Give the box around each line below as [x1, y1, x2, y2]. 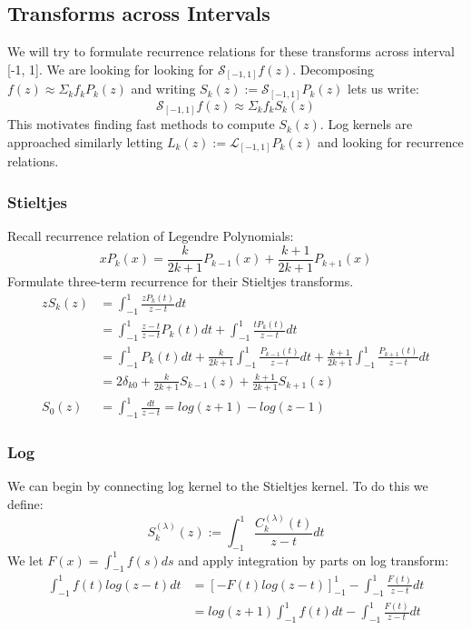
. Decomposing [292, 59, 374, 78]
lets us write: [348, 79, 419, 98]
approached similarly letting [7, 132, 163, 151]
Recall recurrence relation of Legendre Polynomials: [7, 226, 294, 245]
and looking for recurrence [317, 132, 464, 151]
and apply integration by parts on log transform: [178, 550, 449, 569]
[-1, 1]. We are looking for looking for [7, 59, 214, 78]
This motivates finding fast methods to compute [7, 115, 275, 134]
